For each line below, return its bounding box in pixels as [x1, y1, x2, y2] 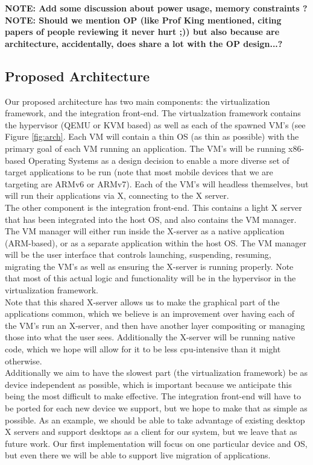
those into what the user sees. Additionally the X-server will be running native [5, 331, 296, 343]
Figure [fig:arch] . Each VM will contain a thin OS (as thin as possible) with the [5, 130, 299, 143]
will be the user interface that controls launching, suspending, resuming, [5, 248, 271, 261]
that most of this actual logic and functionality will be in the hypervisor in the [5, 272, 296, 284]
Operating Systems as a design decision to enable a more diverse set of [28, 154, 289, 166]
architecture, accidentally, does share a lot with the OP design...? [5, 37, 283, 49]
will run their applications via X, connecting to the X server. [5, 189, 229, 202]
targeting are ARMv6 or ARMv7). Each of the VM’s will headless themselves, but [5, 177, 309, 190]
